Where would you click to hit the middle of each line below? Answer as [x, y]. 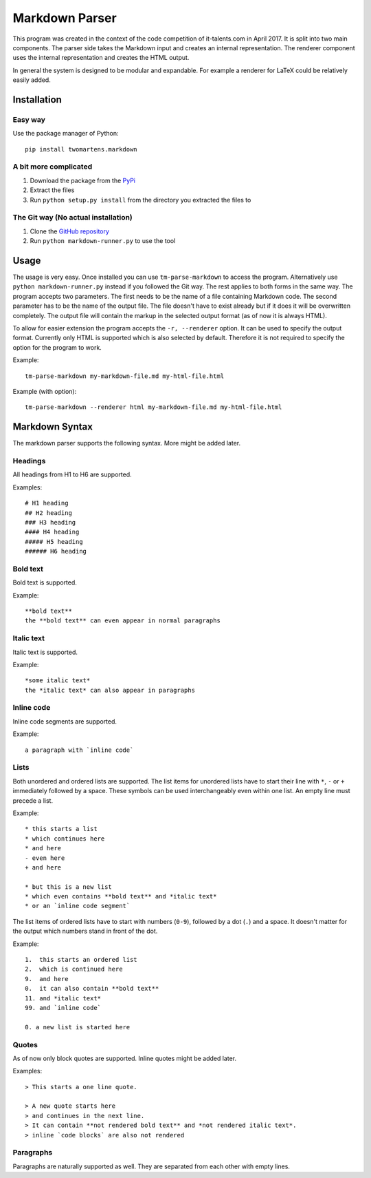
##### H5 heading [54, 541]
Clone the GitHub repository [70, 231]
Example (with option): [45, 391]
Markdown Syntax [53, 427]
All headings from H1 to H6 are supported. [72, 474]
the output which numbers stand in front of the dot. [85, 931]
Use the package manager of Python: [66, 134]
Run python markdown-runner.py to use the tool [103, 241]
